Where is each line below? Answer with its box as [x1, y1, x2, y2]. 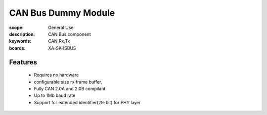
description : [9, 31, 35, 37]
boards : [9, 45, 26, 51]
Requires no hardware [34, 72, 79, 78]
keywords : [9, 38, 32, 44]
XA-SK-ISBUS [48, 45, 76, 51]
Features [9, 58, 37, 66]
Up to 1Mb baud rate [34, 92, 76, 98]
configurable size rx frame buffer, [34, 79, 102, 85]
